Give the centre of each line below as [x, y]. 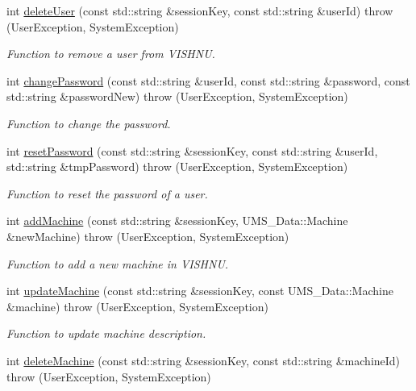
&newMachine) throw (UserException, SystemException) [148, 236]
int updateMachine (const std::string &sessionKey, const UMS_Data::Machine [200, 291]
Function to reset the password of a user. [107, 193]
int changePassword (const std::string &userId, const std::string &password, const [208, 80]
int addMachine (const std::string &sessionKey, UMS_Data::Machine [177, 220]
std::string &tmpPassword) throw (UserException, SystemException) [177, 166]
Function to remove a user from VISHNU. [111, 54]
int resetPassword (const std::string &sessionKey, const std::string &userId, [192, 150]
